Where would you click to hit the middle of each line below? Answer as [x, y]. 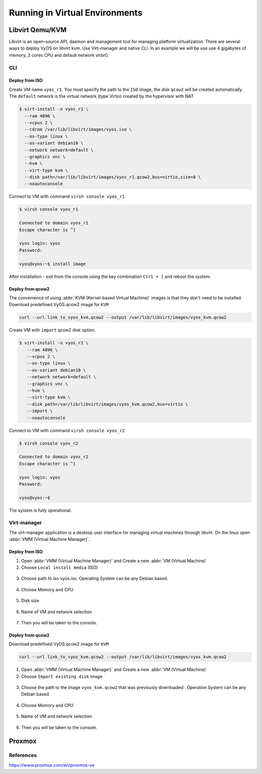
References [23, 756]
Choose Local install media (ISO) [59, 567]
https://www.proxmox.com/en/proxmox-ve [52, 765]
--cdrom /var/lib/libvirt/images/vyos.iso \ [78, 129]
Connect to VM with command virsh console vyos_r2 [67, 430]
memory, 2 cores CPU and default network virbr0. [59, 55]
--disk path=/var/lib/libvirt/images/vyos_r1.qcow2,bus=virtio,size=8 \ [113, 177]
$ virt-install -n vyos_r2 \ [54, 343]
